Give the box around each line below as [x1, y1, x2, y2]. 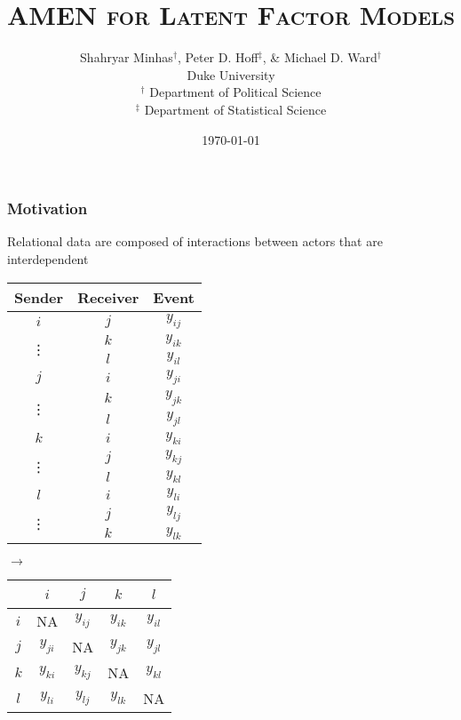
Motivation [7, 197, 88, 220]
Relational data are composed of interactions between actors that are [7, 232, 383, 251]
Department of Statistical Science [144, 100, 327, 118]
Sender [14, 286, 64, 308]
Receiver [77, 286, 139, 308]
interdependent [7, 249, 89, 268]
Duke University [187, 65, 275, 84]
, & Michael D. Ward [262, 48, 378, 67]
